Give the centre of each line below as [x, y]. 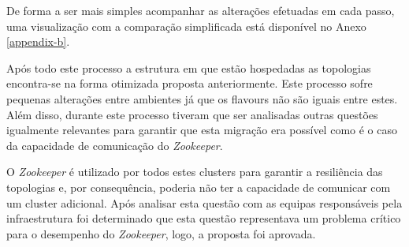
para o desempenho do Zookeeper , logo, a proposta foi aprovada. [161, 233]
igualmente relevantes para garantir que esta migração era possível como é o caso [202, 130]
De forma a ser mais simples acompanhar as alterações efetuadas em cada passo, [201, 10]
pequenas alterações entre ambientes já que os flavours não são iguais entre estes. [202, 98]
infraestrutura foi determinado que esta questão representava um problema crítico [204, 218]
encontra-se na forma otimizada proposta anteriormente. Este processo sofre [190, 83]
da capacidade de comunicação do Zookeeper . [115, 145]
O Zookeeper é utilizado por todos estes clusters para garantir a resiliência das [195, 172]
